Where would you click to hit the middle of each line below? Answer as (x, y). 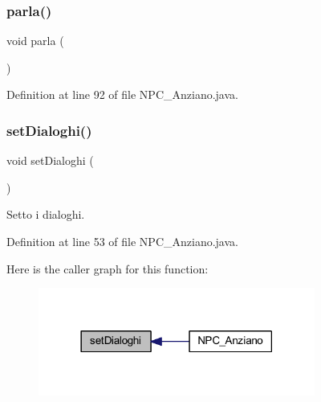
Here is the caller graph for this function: (108, 268)
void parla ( (35, 41)
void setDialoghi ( (50, 160)
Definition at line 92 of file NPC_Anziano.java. (122, 94)
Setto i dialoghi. (46, 214)
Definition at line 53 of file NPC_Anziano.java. (122, 241)
